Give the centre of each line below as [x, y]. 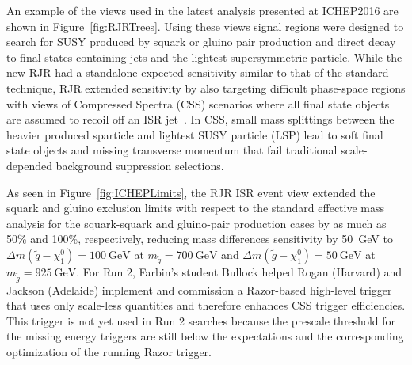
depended [29, 165]
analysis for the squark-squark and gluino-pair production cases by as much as [196, 223]
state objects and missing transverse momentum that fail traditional [172, 150]
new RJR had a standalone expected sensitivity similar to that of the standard [198, 72]
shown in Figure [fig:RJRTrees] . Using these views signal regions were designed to [205, 26]
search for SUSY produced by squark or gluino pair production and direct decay [201, 42]
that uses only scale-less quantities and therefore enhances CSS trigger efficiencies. [206, 305]
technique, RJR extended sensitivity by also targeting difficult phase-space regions [206, 87]
